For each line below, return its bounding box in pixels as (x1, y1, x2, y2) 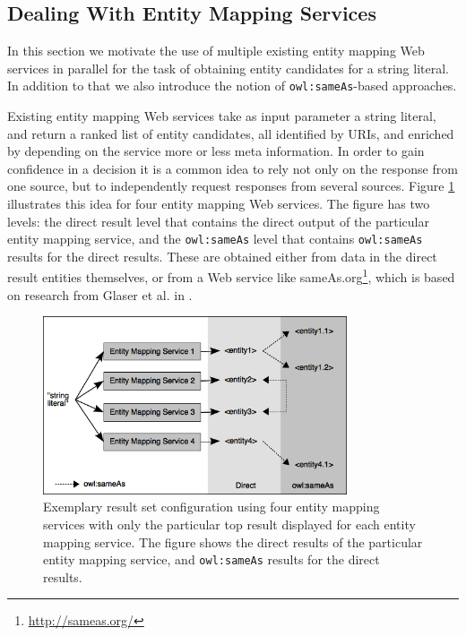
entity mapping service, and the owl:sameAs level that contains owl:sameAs (7, 229, 423, 248)
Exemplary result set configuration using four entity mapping (43, 497, 380, 516)
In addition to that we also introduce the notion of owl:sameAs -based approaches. (7, 76, 457, 95)
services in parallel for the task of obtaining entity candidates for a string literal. (7, 58, 449, 77)
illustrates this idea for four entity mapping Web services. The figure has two (7, 194, 430, 213)
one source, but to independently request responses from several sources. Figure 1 (7, 176, 455, 195)
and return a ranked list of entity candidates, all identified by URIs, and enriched (7, 124, 454, 142)
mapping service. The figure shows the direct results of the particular (43, 532, 423, 551)
